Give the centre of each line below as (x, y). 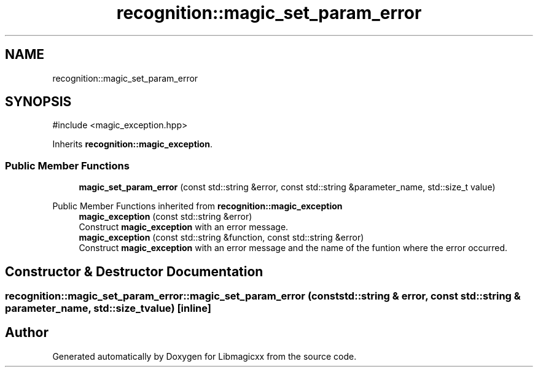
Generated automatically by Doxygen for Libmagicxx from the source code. (205, 356)
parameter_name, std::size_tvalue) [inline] (108, 308)
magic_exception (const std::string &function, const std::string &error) (221, 238)
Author (27, 333)
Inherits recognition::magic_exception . (132, 144)
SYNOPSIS (38, 102)
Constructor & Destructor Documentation (134, 271)
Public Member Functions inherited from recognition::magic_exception (197, 206)
